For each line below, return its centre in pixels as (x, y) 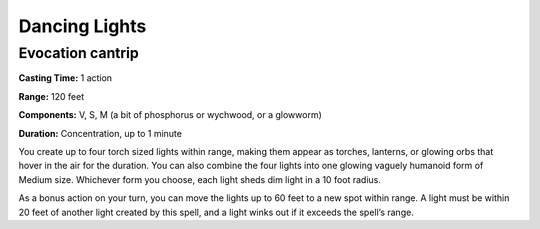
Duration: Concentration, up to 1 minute (100, 133)
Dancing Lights (82, 26)
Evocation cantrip (78, 53)
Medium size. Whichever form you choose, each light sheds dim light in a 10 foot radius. (200, 179)
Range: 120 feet (51, 96)
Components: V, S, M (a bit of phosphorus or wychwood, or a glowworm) (170, 115)
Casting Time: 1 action (65, 78)
